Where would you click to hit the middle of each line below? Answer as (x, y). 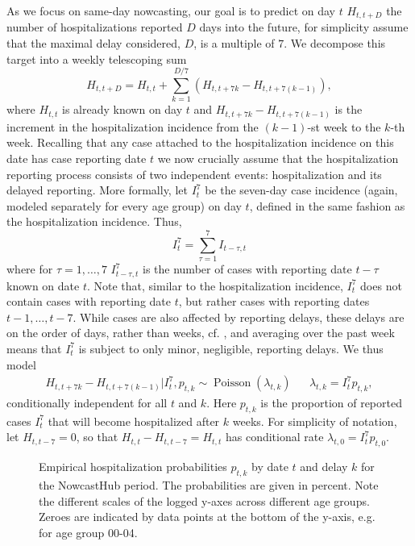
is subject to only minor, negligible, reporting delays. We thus (231, 348)
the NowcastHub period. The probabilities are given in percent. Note (209, 484)
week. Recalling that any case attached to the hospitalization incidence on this (200, 142)
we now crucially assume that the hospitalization (278, 158)
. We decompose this (335, 43)
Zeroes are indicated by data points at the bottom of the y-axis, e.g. (207, 517)
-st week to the (344, 126)
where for (30, 269)
